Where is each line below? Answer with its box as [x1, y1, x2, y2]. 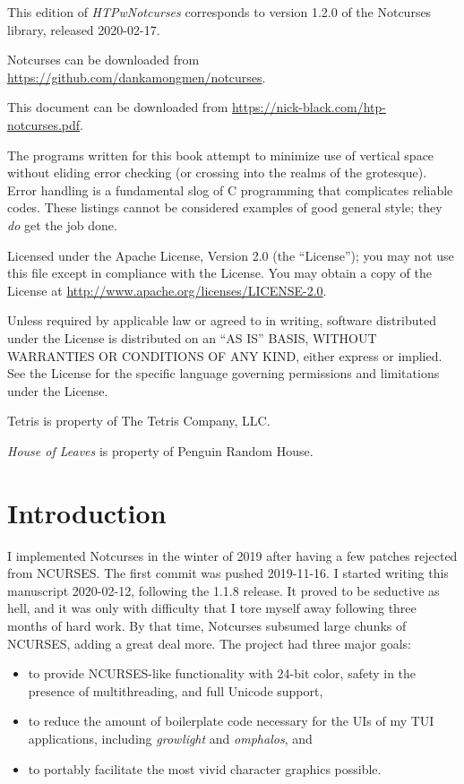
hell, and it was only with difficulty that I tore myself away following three [7, 599, 417, 617]
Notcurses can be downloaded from [7, 50, 200, 69]
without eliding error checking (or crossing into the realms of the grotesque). [7, 163, 427, 182]
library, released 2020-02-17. [7, 20, 160, 39]
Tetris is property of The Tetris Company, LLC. [7, 411, 271, 430]
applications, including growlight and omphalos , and [28, 728, 313, 747]
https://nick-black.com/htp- [231, 98, 386, 116]
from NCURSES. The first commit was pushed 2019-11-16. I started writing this [7, 564, 449, 582]
